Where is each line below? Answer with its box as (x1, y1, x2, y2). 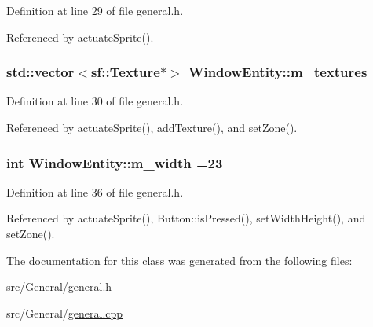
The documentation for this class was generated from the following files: (6, 252, 353, 268)
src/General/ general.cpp (6, 304, 123, 321)
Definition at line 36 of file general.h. (6, 183, 184, 200)
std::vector (6, 62, 75, 82)
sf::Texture (91, 62, 160, 82)
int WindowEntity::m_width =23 (6, 152, 223, 172)
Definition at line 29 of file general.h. (6, 2, 184, 18)
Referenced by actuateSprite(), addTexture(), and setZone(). (6, 119, 298, 135)
